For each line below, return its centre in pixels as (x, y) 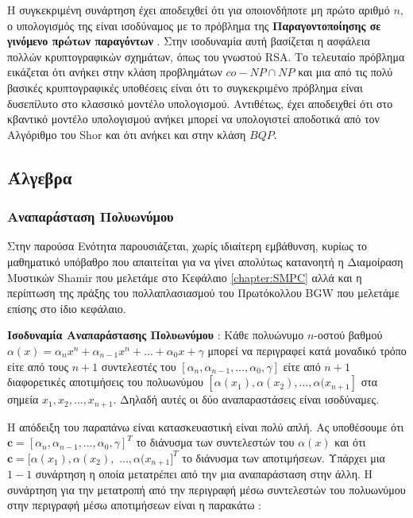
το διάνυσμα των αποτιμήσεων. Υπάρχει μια (284, 457)
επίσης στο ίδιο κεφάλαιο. (67, 308)
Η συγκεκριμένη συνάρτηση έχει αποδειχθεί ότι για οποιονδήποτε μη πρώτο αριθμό (199, 10)
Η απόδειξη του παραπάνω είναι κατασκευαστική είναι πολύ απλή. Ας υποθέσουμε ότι (206, 426)
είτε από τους (38, 366)
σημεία (23, 399)
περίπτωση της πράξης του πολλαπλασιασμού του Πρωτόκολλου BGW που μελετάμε (203, 293)
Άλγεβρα (40, 177)
